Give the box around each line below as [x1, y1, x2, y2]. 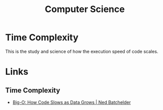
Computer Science [44, 4, 125, 15]
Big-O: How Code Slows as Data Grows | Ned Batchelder [12, 99, 131, 105]
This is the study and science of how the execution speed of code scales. [5, 48, 158, 54]
